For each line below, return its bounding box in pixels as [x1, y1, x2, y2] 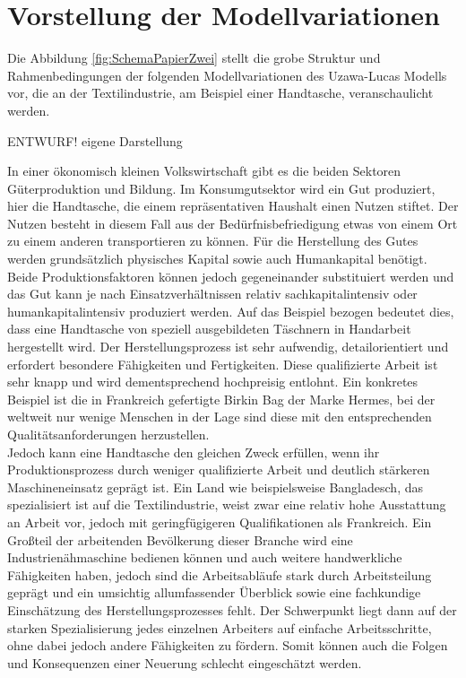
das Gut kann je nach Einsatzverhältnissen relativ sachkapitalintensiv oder [7, 284, 418, 303]
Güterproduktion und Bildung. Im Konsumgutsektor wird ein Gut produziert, [7, 178, 436, 197]
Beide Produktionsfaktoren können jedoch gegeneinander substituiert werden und [7, 266, 454, 285]
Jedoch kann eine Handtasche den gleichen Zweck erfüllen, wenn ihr [7, 442, 380, 461]
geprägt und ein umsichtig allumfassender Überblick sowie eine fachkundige [7, 583, 421, 602]
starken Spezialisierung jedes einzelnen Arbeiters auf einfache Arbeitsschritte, [7, 618, 432, 637]
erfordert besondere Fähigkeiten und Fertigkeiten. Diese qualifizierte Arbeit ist [7, 354, 438, 373]
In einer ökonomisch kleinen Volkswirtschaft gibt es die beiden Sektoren [7, 161, 401, 180]
